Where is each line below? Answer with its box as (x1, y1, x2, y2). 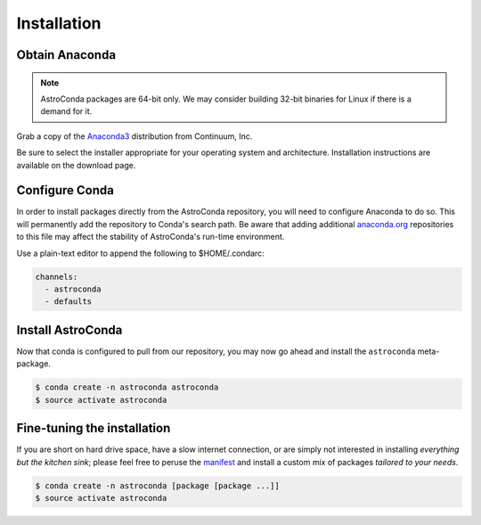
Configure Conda (16, 183, 115, 198)
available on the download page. (16, 160, 136, 170)
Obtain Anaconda (16, 47, 116, 62)
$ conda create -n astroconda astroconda (35, 382, 219, 392)
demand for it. (40, 106, 93, 117)
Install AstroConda (16, 322, 123, 338)
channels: (35, 272, 78, 282)
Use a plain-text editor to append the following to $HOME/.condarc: (16, 248, 265, 258)
